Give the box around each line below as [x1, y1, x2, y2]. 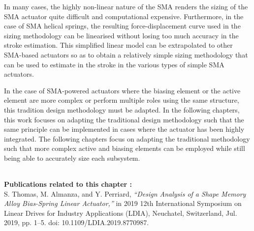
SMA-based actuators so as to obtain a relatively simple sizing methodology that [4, 49, 248, 59]
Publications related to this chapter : [4, 179, 132, 189]
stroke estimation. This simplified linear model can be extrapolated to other [4, 40, 233, 50]
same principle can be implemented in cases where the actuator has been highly [4, 124, 245, 134]
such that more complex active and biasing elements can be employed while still [4, 143, 245, 153]
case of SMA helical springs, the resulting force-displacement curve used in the [4, 21, 241, 31]
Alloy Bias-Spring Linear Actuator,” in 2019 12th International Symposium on [4, 198, 242, 208]
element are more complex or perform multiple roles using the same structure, [4, 95, 239, 105]
